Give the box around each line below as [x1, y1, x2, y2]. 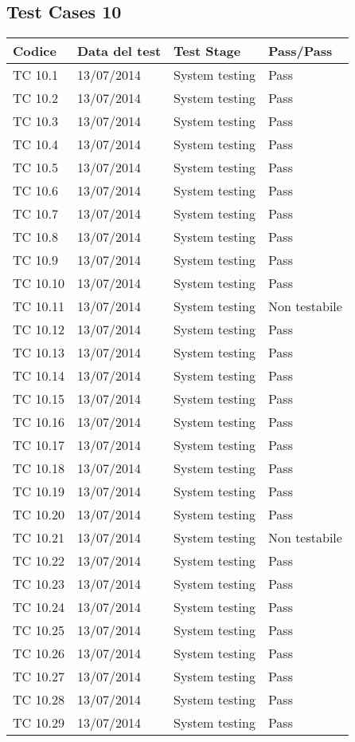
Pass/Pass [267, 41, 333, 61]
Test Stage [174, 41, 241, 61]
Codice [13, 41, 57, 61]
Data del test [76, 41, 162, 61]
